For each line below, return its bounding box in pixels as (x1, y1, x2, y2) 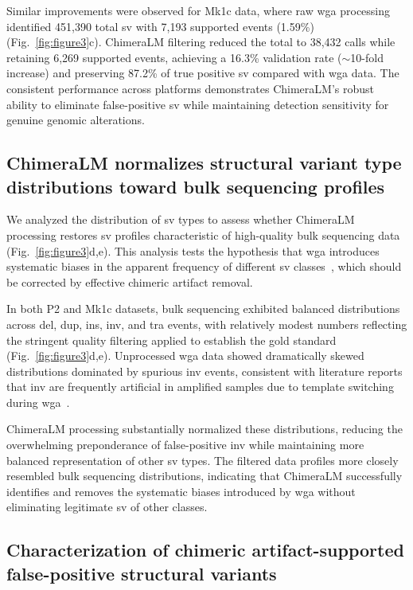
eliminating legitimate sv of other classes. (6, 498, 208, 515)
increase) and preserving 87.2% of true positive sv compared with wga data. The (6, 64, 399, 81)
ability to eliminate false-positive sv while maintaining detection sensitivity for (6, 96, 389, 112)
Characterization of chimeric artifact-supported (6, 537, 404, 562)
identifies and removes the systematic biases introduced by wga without (6, 483, 356, 499)
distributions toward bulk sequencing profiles (6, 174, 385, 198)
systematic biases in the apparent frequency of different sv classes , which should (6, 258, 402, 275)
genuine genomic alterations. (6, 111, 145, 128)
